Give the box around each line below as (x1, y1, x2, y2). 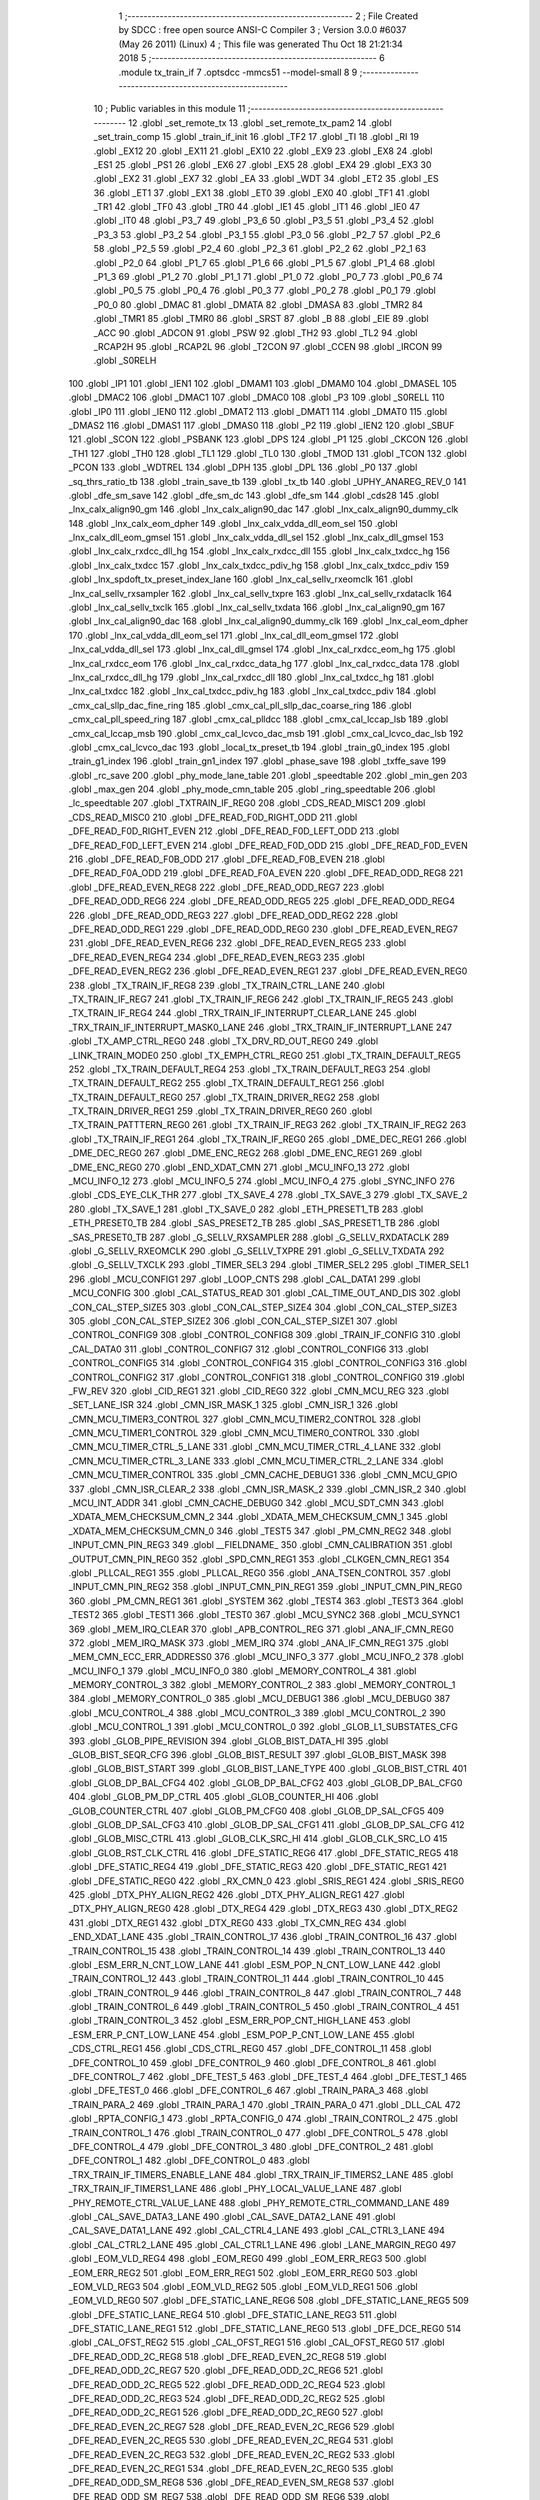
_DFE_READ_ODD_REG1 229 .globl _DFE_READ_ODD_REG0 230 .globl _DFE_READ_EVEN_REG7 (68, 923, 459, 935)
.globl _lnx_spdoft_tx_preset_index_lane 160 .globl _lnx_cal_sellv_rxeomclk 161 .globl (68, 573, 414, 585)
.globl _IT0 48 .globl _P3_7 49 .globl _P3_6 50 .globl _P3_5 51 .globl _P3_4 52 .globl (93, 215, 434, 227)
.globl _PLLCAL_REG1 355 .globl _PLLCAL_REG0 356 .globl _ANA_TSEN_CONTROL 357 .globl (68, 1566, 451, 1579)
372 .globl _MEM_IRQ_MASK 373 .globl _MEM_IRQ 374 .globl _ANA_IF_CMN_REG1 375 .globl (68, 1636, 449, 1649)
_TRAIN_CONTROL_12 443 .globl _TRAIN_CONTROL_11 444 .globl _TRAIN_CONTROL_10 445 (68, 1973, 445, 1985)
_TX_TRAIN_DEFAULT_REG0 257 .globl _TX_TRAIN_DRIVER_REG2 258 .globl (68, 1091, 380, 1103)
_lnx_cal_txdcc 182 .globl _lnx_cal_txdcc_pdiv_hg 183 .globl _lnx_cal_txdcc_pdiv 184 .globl (68, 685, 437, 697)
